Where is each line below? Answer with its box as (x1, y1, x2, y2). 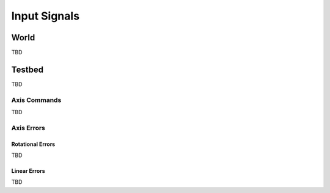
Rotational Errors (11, 140, 56, 148)
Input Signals (11, 9, 79, 23)
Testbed (11, 64, 44, 75)
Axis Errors (11, 123, 46, 132)
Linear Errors (11, 167, 45, 175)
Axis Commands (11, 95, 62, 104)
